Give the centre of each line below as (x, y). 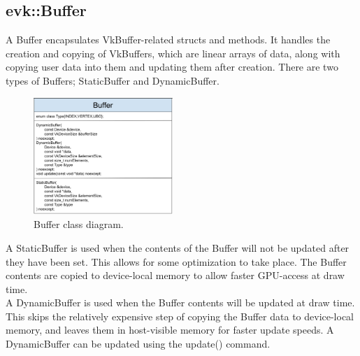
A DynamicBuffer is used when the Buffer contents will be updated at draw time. (180, 302)
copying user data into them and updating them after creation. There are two (172, 67)
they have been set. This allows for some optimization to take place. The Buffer (176, 261)
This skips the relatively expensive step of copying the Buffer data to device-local (180, 316)
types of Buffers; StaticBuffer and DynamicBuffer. (113, 80)
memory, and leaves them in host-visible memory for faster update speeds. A (170, 330)
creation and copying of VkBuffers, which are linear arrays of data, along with (173, 53)
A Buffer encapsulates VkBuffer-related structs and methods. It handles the (168, 40)
